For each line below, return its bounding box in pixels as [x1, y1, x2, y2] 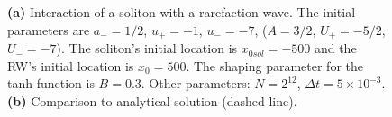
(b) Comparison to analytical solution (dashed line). [7, 91, 297, 110]
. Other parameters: [141, 74, 251, 93]
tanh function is [7, 74, 95, 93]
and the [314, 39, 357, 58]
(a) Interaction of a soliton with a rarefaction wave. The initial [7, 3, 356, 21]
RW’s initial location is [7, 56, 134, 75]
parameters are [7, 20, 90, 39]
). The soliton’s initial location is [56, 39, 238, 58]
